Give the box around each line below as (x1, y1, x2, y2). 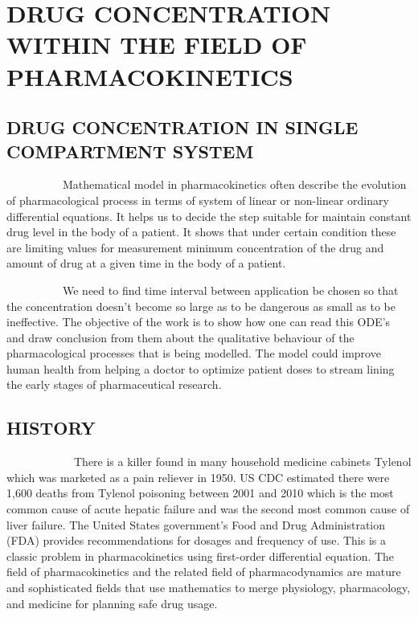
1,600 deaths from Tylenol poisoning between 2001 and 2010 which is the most (6, 484, 394, 501)
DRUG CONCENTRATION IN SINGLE (6, 115, 359, 140)
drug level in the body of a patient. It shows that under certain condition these (6, 223, 396, 240)
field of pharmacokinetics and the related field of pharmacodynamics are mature (6, 563, 401, 580)
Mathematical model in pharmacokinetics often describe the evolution (62, 176, 407, 193)
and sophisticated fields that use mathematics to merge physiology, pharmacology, (6, 579, 411, 596)
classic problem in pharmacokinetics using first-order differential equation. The (6, 547, 395, 564)
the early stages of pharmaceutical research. (6, 376, 222, 393)
